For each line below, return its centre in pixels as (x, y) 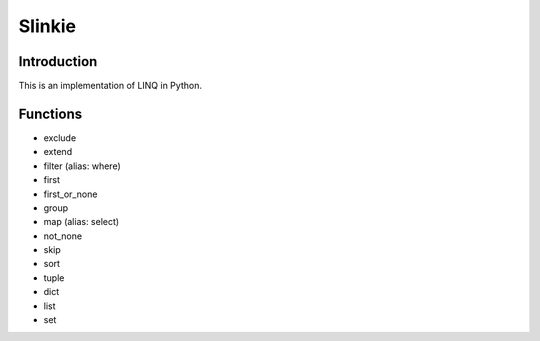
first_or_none (70, 194)
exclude (60, 137)
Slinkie (47, 26)
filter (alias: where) (82, 166)
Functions (50, 113)
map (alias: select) (81, 222)
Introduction (58, 61)
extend (58, 152)
